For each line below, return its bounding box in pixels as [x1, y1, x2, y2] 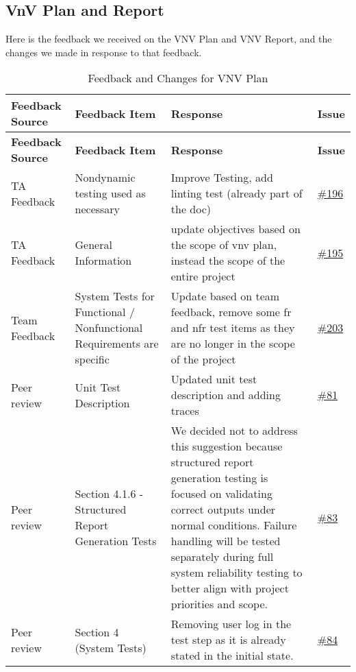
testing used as [75, 185, 146, 202]
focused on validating [170, 485, 272, 502]
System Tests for [75, 288, 155, 304]
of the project [170, 351, 236, 368]
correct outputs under [170, 501, 276, 518]
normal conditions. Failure [170, 517, 297, 533]
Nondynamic [75, 169, 136, 186]
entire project [170, 268, 236, 285]
